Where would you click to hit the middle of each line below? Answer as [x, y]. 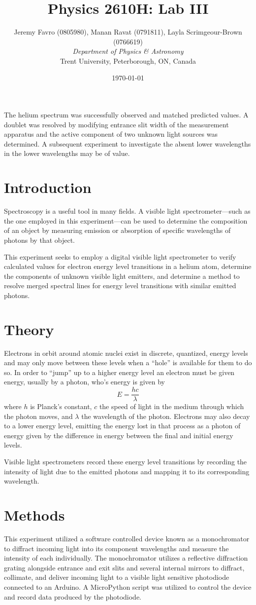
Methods [34, 515]
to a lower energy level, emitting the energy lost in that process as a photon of [122, 426]
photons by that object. [39, 240]
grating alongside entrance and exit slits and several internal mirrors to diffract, [124, 567]
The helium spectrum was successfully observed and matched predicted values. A [126, 115]
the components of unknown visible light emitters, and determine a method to [122, 276]
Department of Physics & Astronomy [128, 51]
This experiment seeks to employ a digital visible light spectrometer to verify [120, 256]
